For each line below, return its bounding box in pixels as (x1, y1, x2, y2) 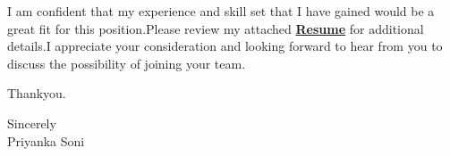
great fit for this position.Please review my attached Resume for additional (7, 19, 424, 37)
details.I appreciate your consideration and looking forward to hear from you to (7, 37, 443, 55)
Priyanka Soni (7, 131, 85, 150)
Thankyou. (7, 84, 66, 103)
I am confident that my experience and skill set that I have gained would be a (7, 2, 435, 20)
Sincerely (7, 113, 56, 132)
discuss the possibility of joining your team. (7, 53, 246, 72)
